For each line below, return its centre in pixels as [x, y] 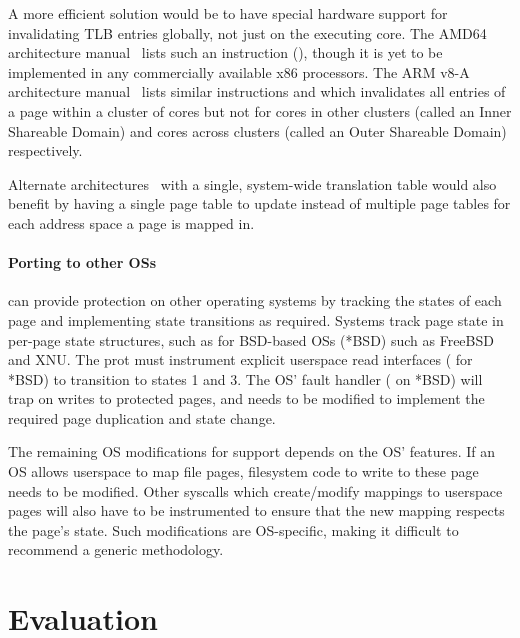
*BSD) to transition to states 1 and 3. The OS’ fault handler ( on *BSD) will [245, 378]
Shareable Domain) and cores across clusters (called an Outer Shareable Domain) [257, 130]
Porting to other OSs [82, 262]
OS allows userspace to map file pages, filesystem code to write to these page [243, 471]
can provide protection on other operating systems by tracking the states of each [255, 300]
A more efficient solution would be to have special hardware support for [228, 13]
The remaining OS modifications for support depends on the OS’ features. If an [252, 451]
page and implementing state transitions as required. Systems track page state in [256, 319]
